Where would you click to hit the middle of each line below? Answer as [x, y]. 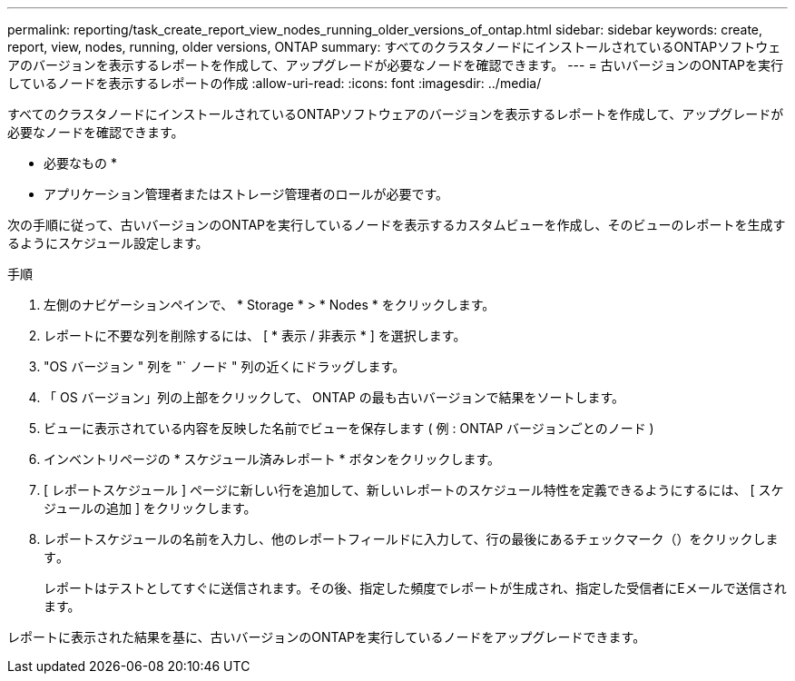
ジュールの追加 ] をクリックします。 [150, 508]
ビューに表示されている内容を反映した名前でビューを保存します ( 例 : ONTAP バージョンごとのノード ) [349, 428]
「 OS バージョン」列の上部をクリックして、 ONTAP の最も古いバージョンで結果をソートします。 [334, 397]
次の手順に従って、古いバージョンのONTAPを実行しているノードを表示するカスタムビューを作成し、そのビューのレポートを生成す [397, 225]
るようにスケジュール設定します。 [108, 243]
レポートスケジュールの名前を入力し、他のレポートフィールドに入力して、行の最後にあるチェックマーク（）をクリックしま [411, 539]
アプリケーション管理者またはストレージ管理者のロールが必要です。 [246, 194]
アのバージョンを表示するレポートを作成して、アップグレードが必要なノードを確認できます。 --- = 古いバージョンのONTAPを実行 [396, 65]
